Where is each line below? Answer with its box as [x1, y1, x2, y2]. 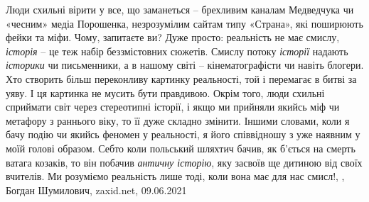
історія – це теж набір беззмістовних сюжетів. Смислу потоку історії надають [6, 43, 348, 58]
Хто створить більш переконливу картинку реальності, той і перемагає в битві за [6, 71, 357, 86]
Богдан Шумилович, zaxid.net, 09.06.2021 [6, 182, 187, 197]
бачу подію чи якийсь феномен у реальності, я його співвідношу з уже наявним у [6, 127, 360, 142]
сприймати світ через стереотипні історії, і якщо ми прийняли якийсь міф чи [6, 99, 340, 114]
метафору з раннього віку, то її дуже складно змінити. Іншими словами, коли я [6, 113, 350, 128]
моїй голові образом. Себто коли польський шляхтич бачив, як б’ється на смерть [6, 140, 355, 155]
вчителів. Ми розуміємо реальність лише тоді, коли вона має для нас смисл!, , [6, 169, 345, 184]
